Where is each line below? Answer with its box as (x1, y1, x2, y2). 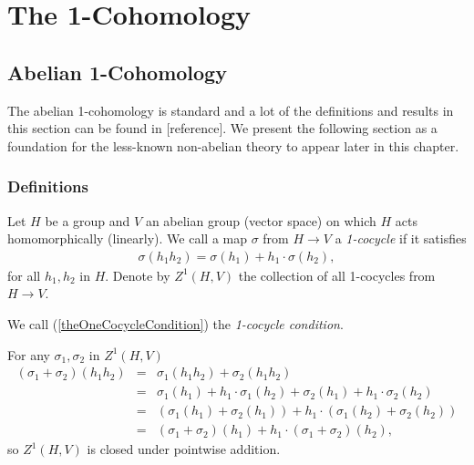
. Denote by (105, 265, 170, 284)
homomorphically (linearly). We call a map (7, 229, 247, 248)
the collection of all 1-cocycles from (238, 265, 436, 284)
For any (7, 345, 50, 364)
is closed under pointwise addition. (87, 439, 281, 459)
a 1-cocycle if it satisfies (335, 229, 467, 248)
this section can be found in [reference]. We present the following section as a (7, 119, 438, 138)
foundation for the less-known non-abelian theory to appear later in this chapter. (7, 136, 459, 155)
